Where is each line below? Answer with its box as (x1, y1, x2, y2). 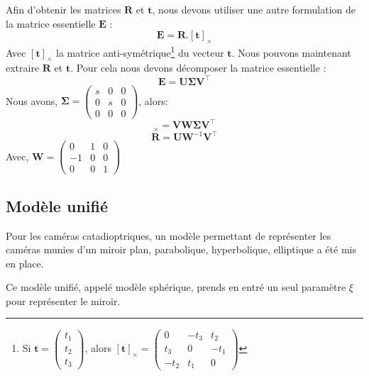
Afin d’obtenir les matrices (6, 2, 121, 16)
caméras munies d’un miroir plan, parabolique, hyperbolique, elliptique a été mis (6, 242, 356, 257)
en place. (6, 255, 44, 270)
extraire (6, 60, 40, 75)
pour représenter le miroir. (6, 293, 121, 308)
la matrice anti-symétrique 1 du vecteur (56, 43, 224, 60)
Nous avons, (6, 93, 58, 108)
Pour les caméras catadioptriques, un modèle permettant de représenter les (6, 228, 331, 243)
